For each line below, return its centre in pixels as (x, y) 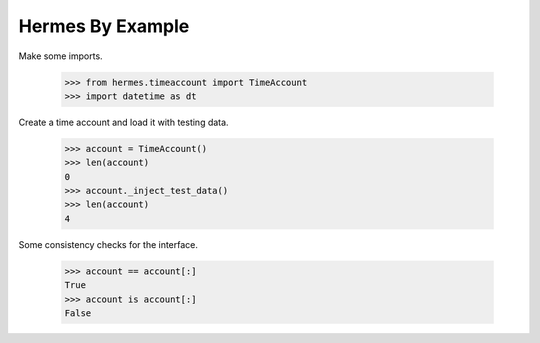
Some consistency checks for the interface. (108, 244)
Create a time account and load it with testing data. (123, 122)
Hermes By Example (104, 26)
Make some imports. (61, 56)
